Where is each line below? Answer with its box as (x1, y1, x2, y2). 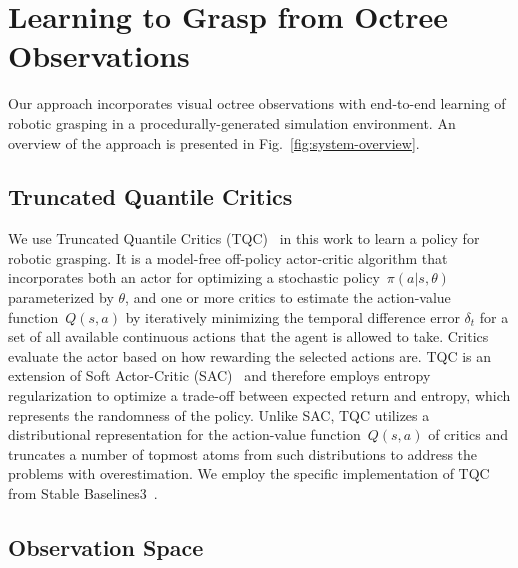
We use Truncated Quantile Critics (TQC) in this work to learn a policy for (8, 228, 480, 249)
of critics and (428, 424, 508, 445)
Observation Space (8, 532, 204, 562)
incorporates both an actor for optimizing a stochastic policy (8, 267, 380, 288)
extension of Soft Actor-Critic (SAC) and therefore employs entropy (8, 365, 431, 386)
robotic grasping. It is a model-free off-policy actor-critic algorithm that (8, 247, 448, 268)
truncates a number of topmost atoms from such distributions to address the (8, 443, 478, 464)
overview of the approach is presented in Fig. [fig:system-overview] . (8, 132, 420, 153)
